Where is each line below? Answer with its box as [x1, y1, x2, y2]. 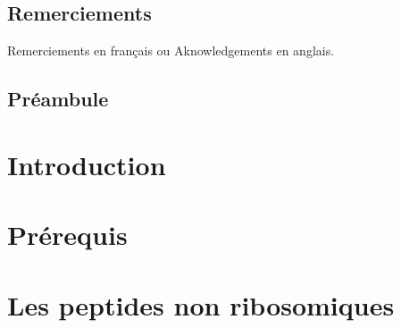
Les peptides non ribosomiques [7, 286, 395, 323]
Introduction [7, 146, 166, 182]
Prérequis [7, 216, 128, 253]
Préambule [7, 85, 109, 113]
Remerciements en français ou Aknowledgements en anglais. [7, 41, 335, 60]
